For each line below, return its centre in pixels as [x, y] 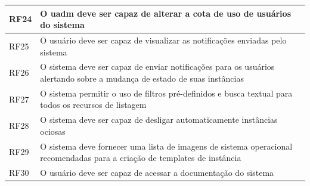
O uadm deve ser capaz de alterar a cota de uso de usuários [165, 13]
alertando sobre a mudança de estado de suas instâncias [142, 78]
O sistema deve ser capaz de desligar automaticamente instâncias [159, 120]
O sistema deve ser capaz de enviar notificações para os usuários [157, 66]
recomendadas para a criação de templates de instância [141, 158]
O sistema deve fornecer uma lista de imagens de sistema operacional [166, 146]
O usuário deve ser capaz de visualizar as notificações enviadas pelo [163, 40]
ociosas [53, 131]
